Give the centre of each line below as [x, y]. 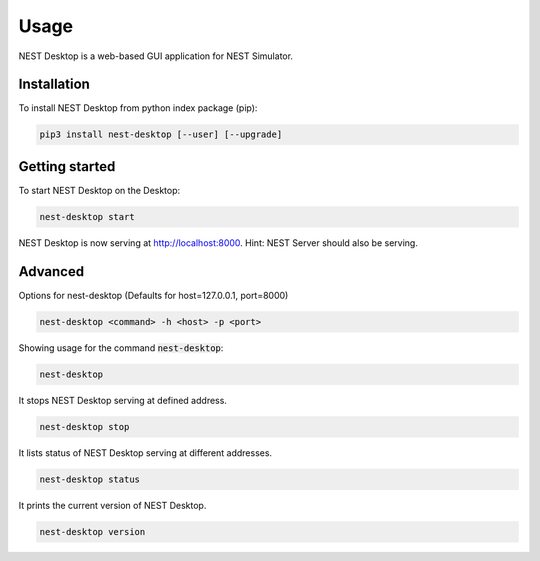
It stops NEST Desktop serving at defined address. [122, 400]
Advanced [51, 271]
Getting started [67, 166]
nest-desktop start [87, 216]
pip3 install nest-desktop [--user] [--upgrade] [161, 134]
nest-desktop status [89, 479]
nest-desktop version [92, 531]
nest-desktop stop [84, 426]
